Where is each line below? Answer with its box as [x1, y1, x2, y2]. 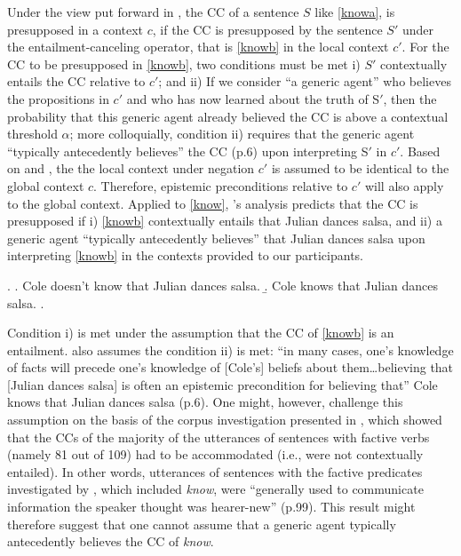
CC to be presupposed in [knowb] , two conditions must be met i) [7, 54, 361, 73]
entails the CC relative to [7, 72, 146, 91]
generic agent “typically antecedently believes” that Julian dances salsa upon [7, 228, 425, 247]
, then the [383, 89, 437, 107]
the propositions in [7, 89, 109, 107]
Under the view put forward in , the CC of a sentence [7, 3, 299, 20]
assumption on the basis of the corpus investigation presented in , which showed [7, 410, 442, 429]
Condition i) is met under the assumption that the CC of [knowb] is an [7, 323, 394, 342]
